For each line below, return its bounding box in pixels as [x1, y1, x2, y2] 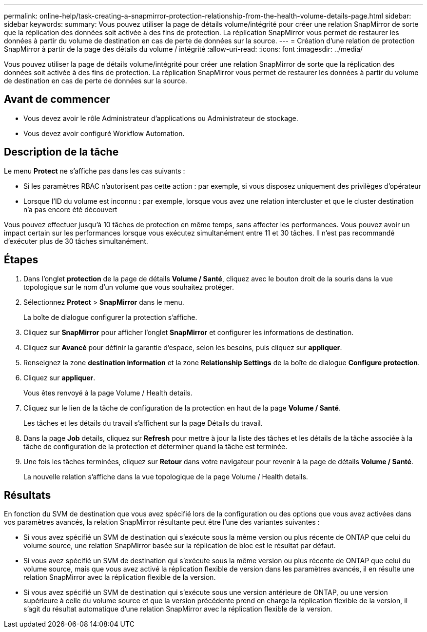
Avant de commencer [4, 93, 110, 106]
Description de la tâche [4, 146, 119, 158]
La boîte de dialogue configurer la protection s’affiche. [23, 313, 197, 321]
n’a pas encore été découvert [23, 205, 117, 214]
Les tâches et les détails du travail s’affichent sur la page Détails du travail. [23, 418, 263, 427]
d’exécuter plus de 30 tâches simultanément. [4, 237, 148, 245]
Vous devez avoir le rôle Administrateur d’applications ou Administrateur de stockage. [23, 114, 298, 122]
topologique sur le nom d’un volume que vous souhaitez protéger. [23, 282, 234, 291]
